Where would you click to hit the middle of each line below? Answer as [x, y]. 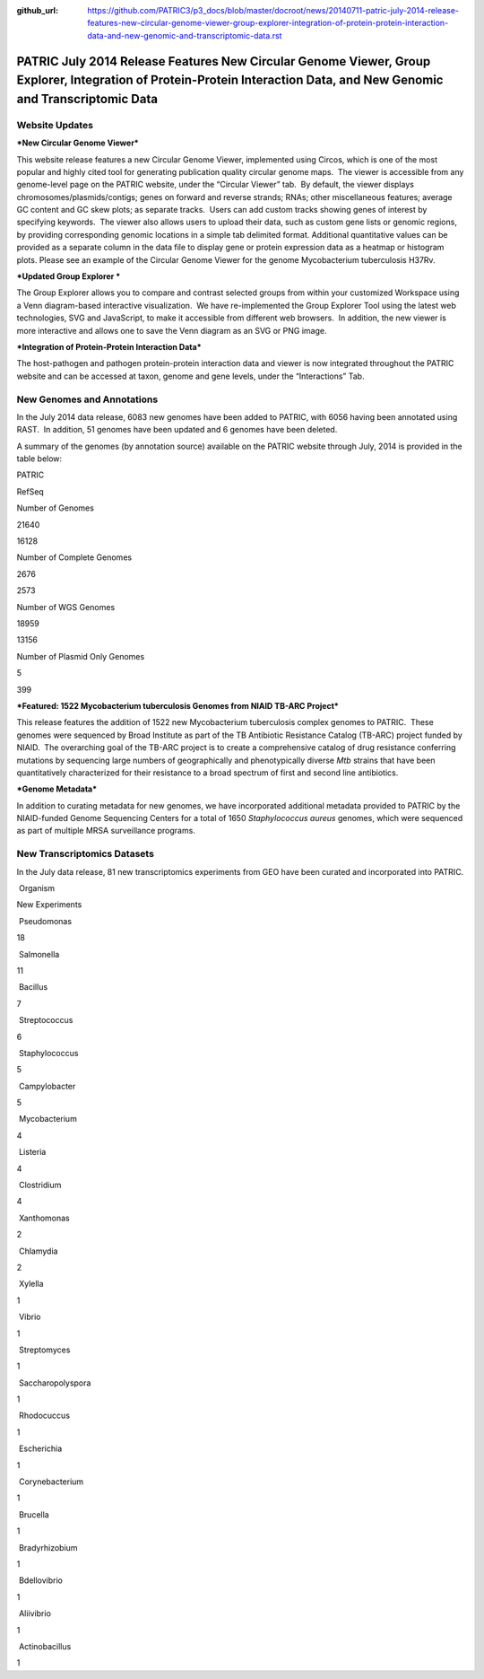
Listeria [32, 1152]
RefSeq [30, 491]
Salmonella [39, 954]
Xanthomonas [44, 1218]
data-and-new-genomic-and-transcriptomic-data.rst [185, 35]
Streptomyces [44, 1350]
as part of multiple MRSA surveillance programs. [106, 831]
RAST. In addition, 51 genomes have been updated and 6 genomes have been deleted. [177, 430]
